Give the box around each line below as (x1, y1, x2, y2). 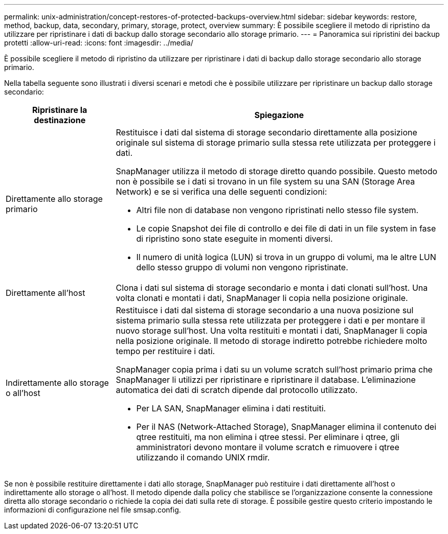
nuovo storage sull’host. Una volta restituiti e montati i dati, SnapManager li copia (116, 326, 428, 336)
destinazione (34, 115, 86, 125)
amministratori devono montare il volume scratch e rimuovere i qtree (136, 442, 399, 452)
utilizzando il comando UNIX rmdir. (136, 452, 270, 462)
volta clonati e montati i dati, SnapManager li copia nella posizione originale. (116, 293, 408, 303)
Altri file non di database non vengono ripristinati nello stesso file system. (136, 205, 419, 215)
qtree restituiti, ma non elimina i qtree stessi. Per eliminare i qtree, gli (136, 432, 399, 442)
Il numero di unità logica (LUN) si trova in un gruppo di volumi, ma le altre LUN (136, 252, 436, 262)
